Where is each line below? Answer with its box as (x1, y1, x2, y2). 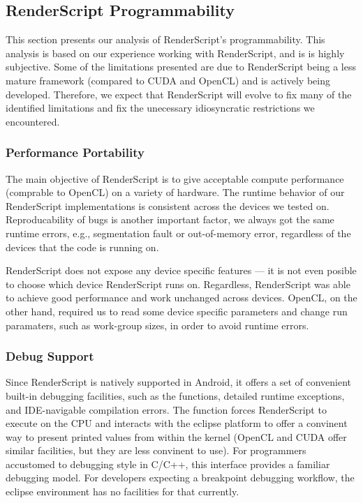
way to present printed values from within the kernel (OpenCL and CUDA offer (6, 429, 347, 444)
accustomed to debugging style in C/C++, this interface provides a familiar (6, 456, 330, 471)
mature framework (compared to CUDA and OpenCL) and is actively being (6, 73, 330, 87)
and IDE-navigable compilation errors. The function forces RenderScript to (6, 402, 327, 416)
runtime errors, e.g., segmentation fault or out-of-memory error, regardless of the (6, 225, 351, 240)
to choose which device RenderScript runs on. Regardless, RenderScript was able (6, 276, 350, 291)
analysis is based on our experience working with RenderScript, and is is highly (6, 45, 345, 60)
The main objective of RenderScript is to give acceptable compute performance (6, 171, 344, 186)
